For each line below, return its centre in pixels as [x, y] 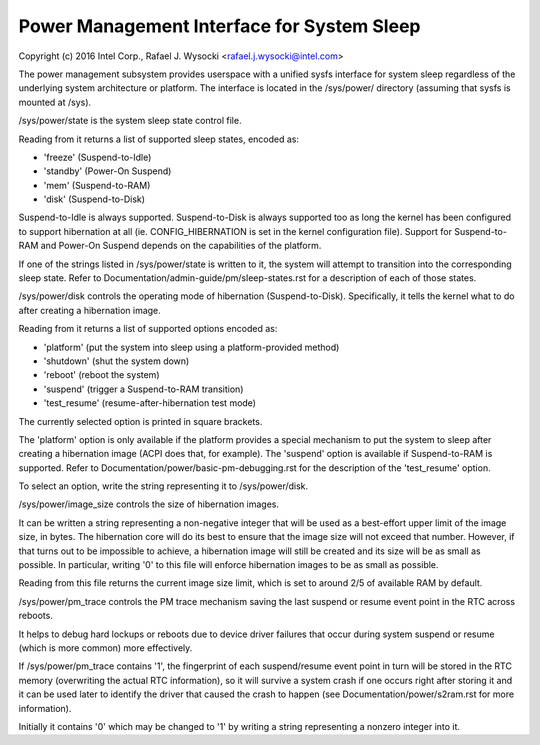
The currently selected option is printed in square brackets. [140, 421]
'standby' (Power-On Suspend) [107, 171]
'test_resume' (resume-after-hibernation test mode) [150, 403]
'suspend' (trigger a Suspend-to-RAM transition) [143, 389]
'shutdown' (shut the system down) [116, 361]
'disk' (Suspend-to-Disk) [94, 199]
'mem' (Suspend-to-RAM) [97, 185]
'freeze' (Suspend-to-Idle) [97, 157]
